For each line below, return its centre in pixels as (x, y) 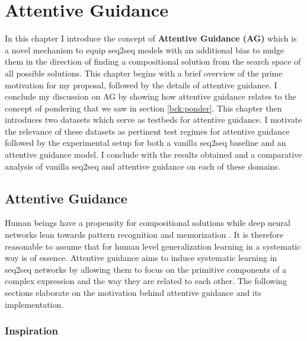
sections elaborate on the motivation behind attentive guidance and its (133, 293)
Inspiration (31, 331)
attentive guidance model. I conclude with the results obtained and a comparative (153, 154)
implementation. (34, 304)
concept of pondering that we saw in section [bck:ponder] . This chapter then (143, 108)
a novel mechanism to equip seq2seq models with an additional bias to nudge (145, 50)
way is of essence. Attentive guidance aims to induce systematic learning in (141, 258)
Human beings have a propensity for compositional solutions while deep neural (148, 223)
